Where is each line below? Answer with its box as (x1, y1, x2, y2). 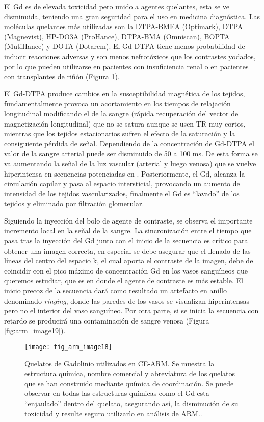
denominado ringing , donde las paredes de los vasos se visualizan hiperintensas (4, 295, 249, 306)
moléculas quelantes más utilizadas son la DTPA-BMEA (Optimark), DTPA (4, 21, 243, 32)
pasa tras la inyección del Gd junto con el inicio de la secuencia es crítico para (4, 235, 248, 246)
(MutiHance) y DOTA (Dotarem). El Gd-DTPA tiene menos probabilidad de (4, 41, 245, 52)
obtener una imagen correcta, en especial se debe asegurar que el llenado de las (4, 245, 251, 256)
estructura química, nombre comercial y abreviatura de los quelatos (24, 368, 235, 379)
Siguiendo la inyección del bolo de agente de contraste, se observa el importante (4, 215, 253, 226)
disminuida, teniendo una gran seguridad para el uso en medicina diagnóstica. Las (4, 11, 260, 21)
